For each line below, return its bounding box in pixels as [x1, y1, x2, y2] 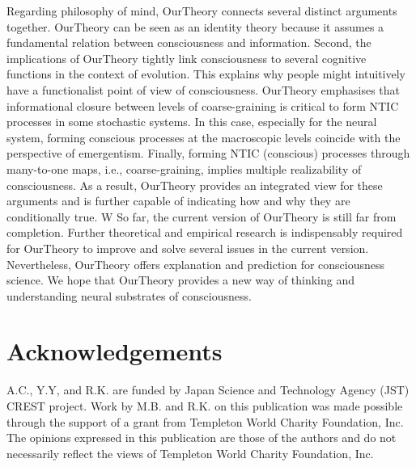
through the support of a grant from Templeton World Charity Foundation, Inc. [6, 413, 404, 430]
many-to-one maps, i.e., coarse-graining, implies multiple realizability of [6, 160, 362, 177]
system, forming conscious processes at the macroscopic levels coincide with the [6, 128, 401, 145]
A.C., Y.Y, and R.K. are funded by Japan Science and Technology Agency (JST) [6, 381, 410, 398]
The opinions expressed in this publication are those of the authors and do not [6, 429, 397, 446]
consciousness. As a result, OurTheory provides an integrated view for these [6, 176, 383, 193]
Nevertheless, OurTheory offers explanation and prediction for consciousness [6, 255, 385, 272]
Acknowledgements [6, 334, 223, 368]
